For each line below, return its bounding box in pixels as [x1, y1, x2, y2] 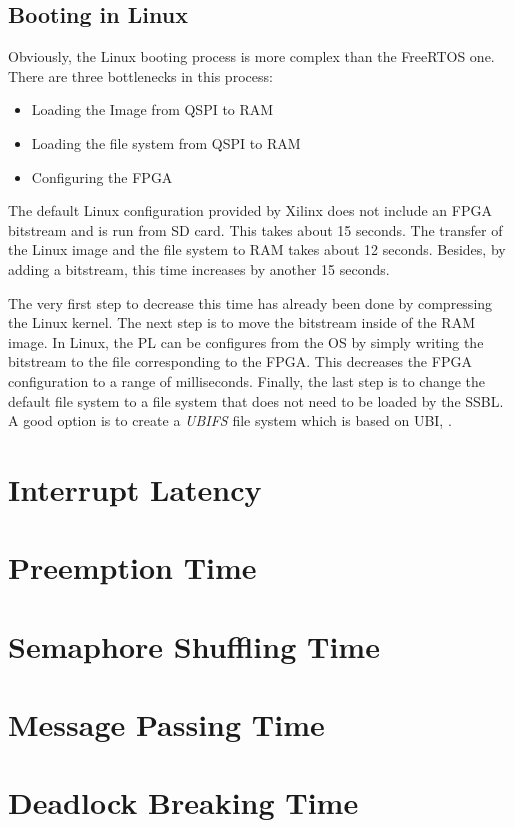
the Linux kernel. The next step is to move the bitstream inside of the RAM [8, 312, 476, 333]
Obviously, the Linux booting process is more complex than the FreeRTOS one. [8, 46, 495, 67]
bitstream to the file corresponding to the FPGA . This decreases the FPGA [8, 351, 472, 372]
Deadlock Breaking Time [8, 782, 359, 823]
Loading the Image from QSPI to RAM [31, 99, 274, 120]
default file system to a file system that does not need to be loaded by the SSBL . [8, 390, 504, 411]
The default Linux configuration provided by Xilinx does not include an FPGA [8, 200, 492, 221]
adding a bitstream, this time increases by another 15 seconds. [8, 258, 390, 279]
